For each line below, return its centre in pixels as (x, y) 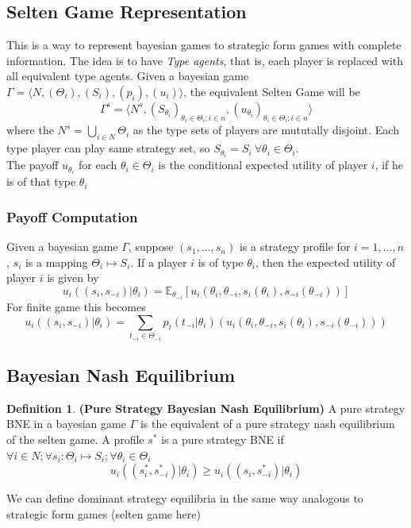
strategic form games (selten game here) (104, 513)
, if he (389, 165)
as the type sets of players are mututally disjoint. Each (266, 130)
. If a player (159, 262)
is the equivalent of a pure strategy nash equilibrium (267, 424)
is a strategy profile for (295, 247)
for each (98, 165)
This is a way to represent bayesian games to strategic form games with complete (204, 45)
